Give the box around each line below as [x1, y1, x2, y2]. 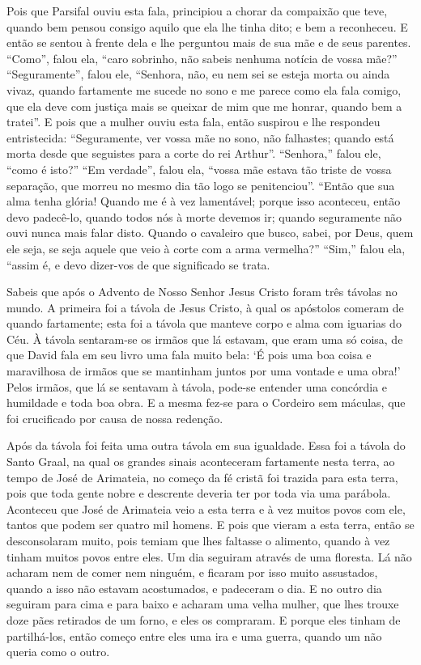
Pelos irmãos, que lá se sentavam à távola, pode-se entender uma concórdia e [6, 378, 388, 395]
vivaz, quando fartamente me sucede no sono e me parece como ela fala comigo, [6, 81, 402, 98]
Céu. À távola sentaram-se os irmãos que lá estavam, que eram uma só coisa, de [6, 330, 403, 347]
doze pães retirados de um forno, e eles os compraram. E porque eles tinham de [6, 611, 401, 628]
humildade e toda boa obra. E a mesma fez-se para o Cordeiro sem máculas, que [6, 394, 406, 411]
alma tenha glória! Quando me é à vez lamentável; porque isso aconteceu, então [6, 193, 401, 210]
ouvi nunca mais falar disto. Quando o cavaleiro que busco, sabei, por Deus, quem [6, 224, 414, 241]
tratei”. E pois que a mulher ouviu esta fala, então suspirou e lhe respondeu [6, 113, 381, 130]
